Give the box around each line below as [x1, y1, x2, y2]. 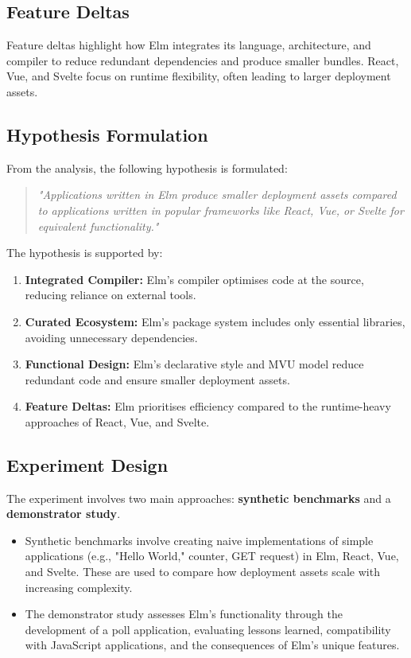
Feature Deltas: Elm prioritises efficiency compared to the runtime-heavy [25, 398, 391, 415]
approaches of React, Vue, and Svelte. [25, 413, 210, 430]
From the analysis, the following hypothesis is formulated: [6, 159, 288, 176]
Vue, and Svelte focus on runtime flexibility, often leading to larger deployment [6, 68, 391, 84]
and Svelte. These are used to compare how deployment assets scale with [25, 563, 380, 580]
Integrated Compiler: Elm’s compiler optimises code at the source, [25, 271, 364, 287]
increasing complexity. [25, 578, 133, 595]
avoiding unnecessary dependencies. [25, 329, 198, 345]
